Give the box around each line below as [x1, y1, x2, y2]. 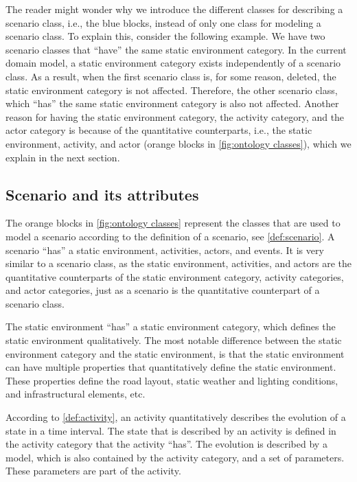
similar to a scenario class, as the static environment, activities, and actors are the [5, 256, 352, 271]
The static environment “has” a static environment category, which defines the [5, 319, 336, 334]
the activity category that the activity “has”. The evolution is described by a [5, 437, 327, 451]
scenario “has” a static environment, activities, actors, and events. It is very [5, 242, 324, 257]
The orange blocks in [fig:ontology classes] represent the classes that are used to [5, 216, 341, 230]
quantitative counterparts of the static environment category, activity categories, [5, 269, 344, 284]
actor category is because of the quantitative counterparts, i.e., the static [5, 123, 312, 137]
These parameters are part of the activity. [5, 463, 181, 478]
